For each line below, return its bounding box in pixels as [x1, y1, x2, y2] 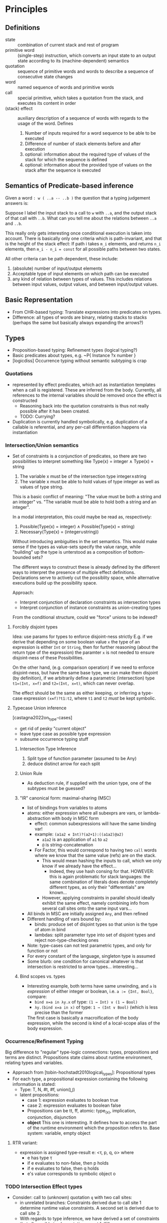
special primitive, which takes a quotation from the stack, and [17, 95, 144, 101]
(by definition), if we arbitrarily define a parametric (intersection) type [12, 675, 155, 681]
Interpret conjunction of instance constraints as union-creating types [19, 605, 161, 611]
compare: [27, 994, 47, 1000]
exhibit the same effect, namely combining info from [42, 900, 149, 906]
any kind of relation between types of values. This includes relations [12, 276, 153, 282]
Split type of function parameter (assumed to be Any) [27, 755, 137, 761]
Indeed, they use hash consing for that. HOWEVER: [49, 868, 154, 874]
